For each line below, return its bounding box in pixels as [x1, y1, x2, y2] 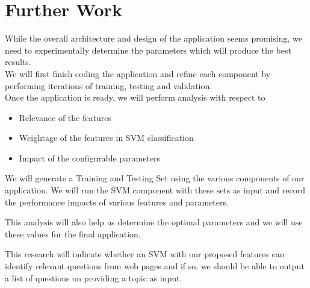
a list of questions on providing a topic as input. [5, 271, 182, 284]
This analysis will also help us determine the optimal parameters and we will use [5, 216, 303, 228]
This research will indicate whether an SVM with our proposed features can [5, 248, 285, 260]
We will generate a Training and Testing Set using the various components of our [5, 172, 305, 184]
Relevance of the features [19, 111, 111, 124]
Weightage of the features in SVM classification [19, 131, 194, 144]
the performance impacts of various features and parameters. [5, 195, 229, 208]
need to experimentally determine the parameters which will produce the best [5, 43, 291, 56]
